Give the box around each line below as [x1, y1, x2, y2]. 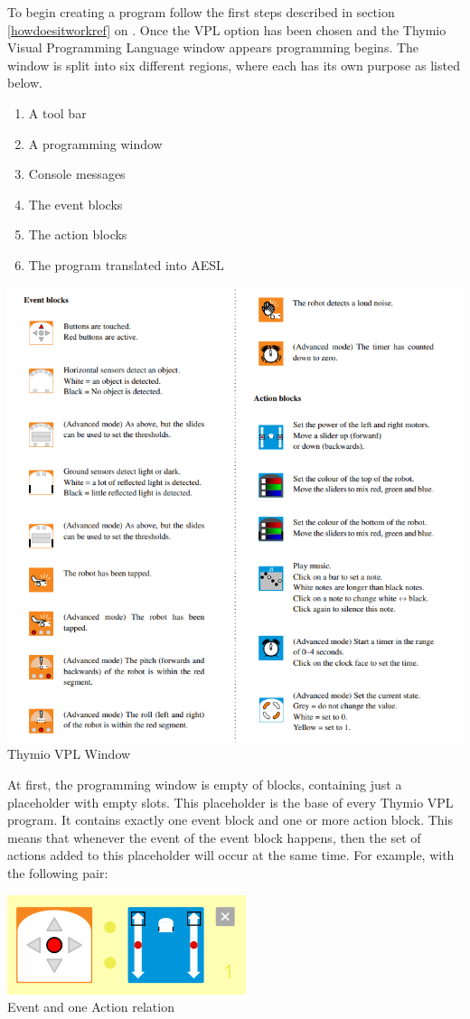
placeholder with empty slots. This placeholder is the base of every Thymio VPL [7, 792, 454, 811]
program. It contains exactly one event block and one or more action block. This [7, 810, 454, 829]
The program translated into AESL [28, 255, 224, 274]
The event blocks [28, 194, 123, 213]
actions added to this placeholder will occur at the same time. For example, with [7, 846, 455, 865]
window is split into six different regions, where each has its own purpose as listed [7, 55, 460, 74]
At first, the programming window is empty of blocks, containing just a [7, 775, 402, 794]
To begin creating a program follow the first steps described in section [7, 3, 395, 21]
